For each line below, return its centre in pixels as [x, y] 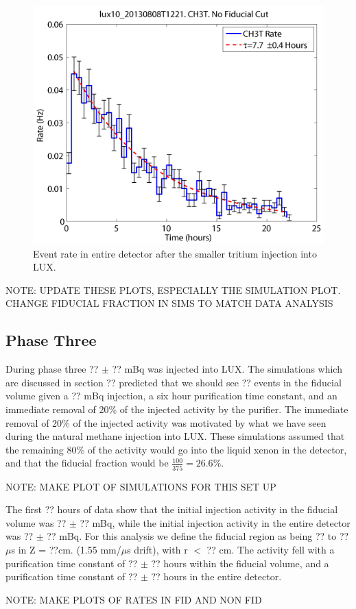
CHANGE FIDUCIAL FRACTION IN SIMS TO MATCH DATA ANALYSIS [169, 303]
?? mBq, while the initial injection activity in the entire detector [215, 522]
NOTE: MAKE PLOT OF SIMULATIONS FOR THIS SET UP [141, 486]
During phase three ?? [52, 369]
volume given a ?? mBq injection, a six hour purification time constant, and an [171, 396]
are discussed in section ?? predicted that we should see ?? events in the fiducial [174, 382]
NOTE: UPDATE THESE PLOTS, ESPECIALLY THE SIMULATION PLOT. [173, 289]
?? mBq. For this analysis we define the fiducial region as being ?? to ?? [198, 536]
